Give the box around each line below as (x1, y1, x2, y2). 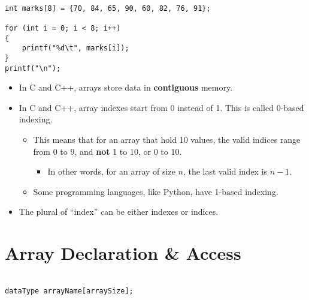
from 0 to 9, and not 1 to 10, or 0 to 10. (33, 145, 182, 157)
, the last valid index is (183, 165, 268, 178)
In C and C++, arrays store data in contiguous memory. (19, 81, 233, 94)
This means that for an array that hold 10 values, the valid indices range (33, 133, 301, 146)
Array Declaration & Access (5, 241, 241, 265)
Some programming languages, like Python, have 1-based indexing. (33, 185, 278, 197)
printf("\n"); (5, 64, 61, 73)
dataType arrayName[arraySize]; (5, 286, 134, 295)
